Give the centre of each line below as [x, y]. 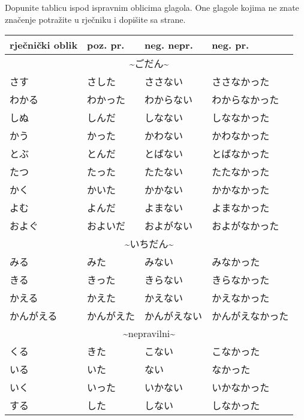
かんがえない [174, 316]
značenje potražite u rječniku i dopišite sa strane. [95, 19]
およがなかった [246, 226]
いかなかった [241, 388]
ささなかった [241, 82]
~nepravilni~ [149, 333]
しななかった [241, 118]
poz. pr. [106, 45]
